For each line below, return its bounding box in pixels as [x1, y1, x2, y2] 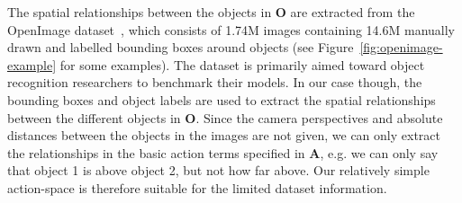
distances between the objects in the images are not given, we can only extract [7, 126, 440, 145]
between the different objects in [7, 108, 181, 127]
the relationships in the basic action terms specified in [7, 143, 305, 162]
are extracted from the [290, 3, 415, 21]
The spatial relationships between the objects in [7, 3, 272, 21]
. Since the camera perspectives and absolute [195, 108, 443, 127]
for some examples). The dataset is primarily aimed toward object [59, 55, 425, 74]
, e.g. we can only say [320, 143, 439, 162]
